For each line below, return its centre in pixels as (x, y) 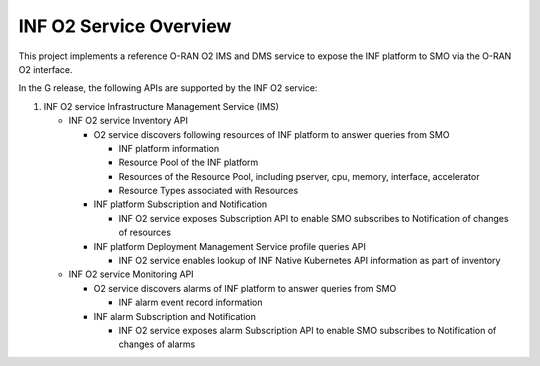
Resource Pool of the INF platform (188, 162)
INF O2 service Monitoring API (131, 274)
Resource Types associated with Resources (208, 191)
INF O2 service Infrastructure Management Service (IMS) (161, 106)
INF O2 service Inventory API (128, 121)
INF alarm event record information (190, 302)
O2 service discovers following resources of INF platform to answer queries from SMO (271, 134)
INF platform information (169, 148)
